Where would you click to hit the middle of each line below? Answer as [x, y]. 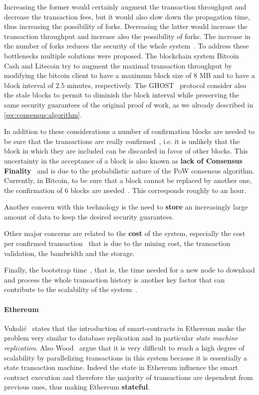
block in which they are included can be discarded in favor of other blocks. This [126, 151]
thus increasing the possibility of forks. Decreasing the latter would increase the [126, 26]
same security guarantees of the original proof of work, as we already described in [129, 104]
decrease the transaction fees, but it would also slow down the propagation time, [127, 16]
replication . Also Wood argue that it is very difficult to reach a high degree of [124, 348]
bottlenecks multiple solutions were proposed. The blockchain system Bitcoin [122, 55]
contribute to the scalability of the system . [71, 289]
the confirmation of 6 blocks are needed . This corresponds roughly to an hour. [125, 190]
